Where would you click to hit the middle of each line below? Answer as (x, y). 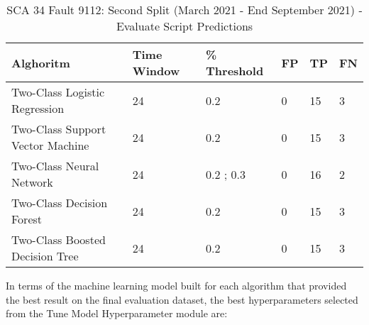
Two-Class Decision (60, 203)
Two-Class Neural (55, 166)
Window (156, 71)
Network (32, 182)
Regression (38, 108)
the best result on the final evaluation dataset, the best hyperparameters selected (182, 299)
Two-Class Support (59, 129)
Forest (27, 219)
